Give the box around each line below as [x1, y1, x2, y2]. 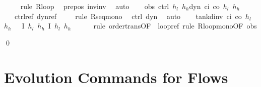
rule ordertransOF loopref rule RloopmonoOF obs [93, 20, 257, 31]
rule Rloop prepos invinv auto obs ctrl [20, 1, 169, 11]
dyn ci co [189, 1, 220, 11]
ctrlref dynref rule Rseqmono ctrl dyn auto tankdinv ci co [14, 10, 242, 21]
